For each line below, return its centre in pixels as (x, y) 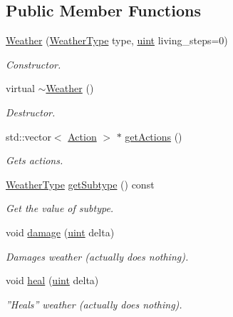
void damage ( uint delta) (60, 232)
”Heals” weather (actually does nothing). (94, 304)
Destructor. (31, 112)
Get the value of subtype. (60, 208)
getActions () (154, 136)
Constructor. (33, 64)
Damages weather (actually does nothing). (97, 256)
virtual (20, 88)
